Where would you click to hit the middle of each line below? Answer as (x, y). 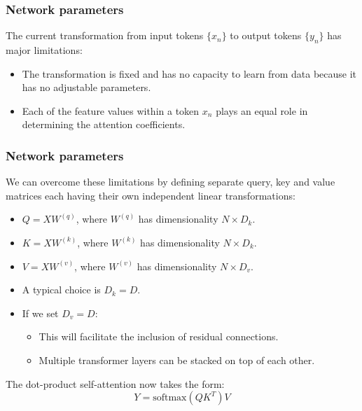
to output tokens (266, 35)
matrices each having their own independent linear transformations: (151, 195)
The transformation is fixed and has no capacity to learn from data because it (189, 73)
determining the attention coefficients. (104, 124)
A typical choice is (61, 290)
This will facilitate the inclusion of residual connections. (159, 336)
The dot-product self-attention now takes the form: (115, 383)
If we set (40, 313)
